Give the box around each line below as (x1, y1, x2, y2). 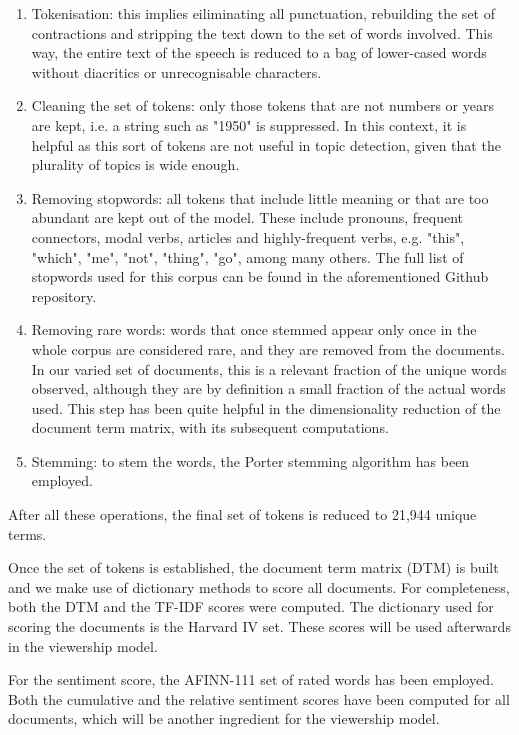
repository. (31, 285, 97, 306)
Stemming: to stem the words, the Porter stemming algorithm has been (31, 450, 470, 471)
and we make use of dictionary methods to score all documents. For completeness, (8, 576, 510, 597)
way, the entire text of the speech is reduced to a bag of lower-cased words (31, 42, 487, 63)
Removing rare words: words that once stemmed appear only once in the (31, 319, 477, 340)
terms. (8, 523, 47, 544)
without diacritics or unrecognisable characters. (31, 61, 322, 82)
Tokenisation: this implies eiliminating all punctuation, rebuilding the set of (31, 3, 495, 23)
